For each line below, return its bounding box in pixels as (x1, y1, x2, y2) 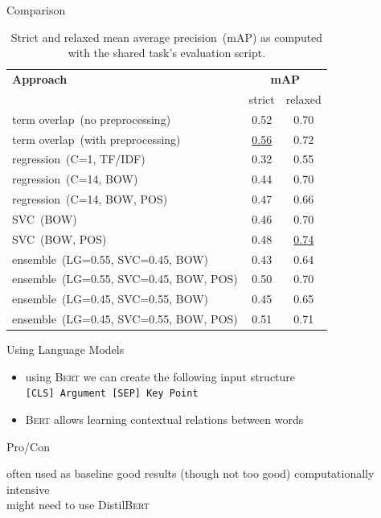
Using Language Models (6, 341, 125, 358)
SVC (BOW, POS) (12, 230, 107, 247)
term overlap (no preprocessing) (12, 110, 171, 127)
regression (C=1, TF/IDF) (12, 150, 145, 167)
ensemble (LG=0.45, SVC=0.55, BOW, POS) (12, 310, 238, 327)
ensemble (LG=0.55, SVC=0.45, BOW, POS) (12, 270, 238, 287)
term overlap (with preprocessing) (12, 130, 181, 147)
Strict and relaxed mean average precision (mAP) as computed (10, 28, 323, 45)
